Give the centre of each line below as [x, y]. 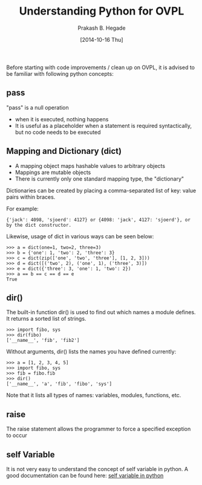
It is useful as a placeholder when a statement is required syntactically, [103, 125]
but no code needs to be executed [58, 132]
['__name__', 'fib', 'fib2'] [43, 341]
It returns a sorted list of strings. [46, 319]
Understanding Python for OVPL [102, 11]
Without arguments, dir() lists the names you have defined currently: [91, 352]
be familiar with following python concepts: [60, 73]
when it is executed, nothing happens [62, 119]
